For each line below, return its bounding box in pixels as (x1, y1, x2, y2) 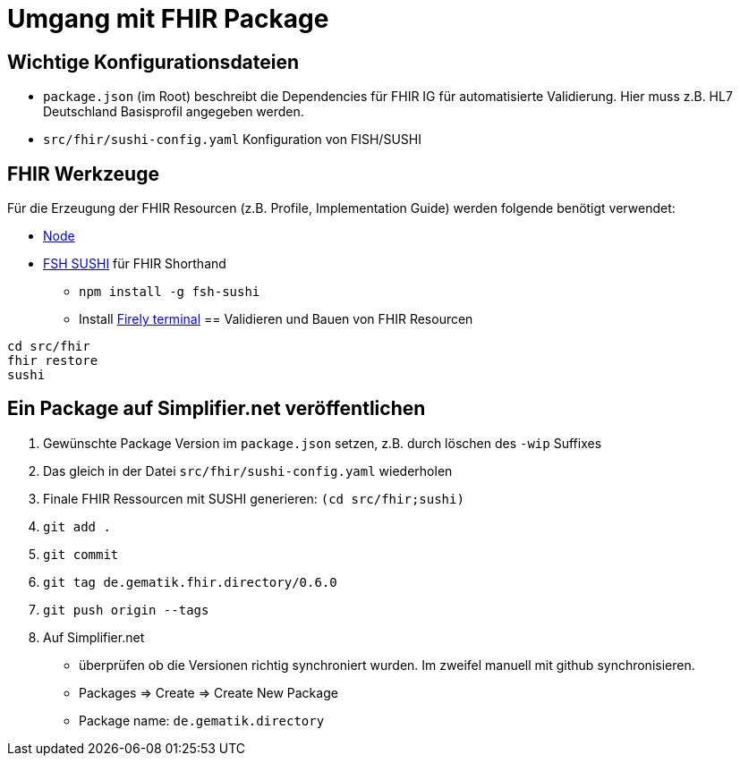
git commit (43, 547, 119, 562)
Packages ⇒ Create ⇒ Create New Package (79, 684, 338, 700)
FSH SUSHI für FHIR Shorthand (43, 256, 226, 272)
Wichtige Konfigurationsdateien (7, 50, 300, 73)
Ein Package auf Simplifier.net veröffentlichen (7, 397, 426, 420)
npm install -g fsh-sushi (79, 284, 260, 300)
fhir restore (7, 353, 98, 369)
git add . (43, 519, 111, 534)
